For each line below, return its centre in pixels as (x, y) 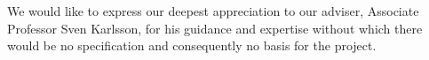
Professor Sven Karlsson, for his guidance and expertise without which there (215, 28)
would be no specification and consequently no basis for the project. (192, 45)
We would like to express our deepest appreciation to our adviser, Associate (213, 11)
